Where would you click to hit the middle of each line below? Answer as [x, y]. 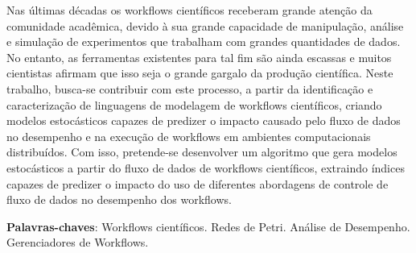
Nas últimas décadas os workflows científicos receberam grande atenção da [189, 10]
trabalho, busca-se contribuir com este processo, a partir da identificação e [190, 88]
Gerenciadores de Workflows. [78, 242]
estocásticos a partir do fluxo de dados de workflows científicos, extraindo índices [206, 167]
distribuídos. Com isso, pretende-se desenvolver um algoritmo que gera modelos [202, 152]
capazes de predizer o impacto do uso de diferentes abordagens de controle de [198, 183]
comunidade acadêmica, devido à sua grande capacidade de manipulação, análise [205, 25]
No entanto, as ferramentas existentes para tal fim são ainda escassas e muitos [199, 57]
